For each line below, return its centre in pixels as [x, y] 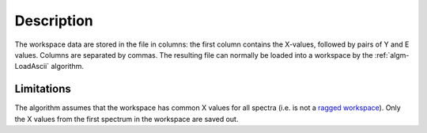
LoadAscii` [32, 66]
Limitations [43, 89]
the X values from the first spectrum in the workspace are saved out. [127, 119]
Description [54, 21]
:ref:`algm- [392, 55]
